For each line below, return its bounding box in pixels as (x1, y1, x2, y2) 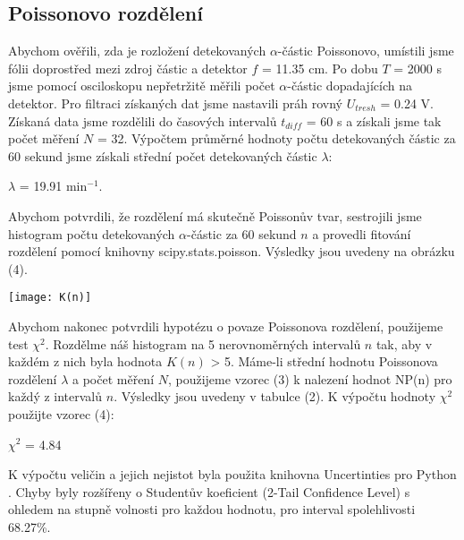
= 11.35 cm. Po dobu (262, 58, 378, 77)
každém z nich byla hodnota (8, 352, 163, 371)
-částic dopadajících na (287, 76, 412, 95)
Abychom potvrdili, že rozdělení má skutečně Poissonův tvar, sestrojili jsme (8, 206, 422, 225)
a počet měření (72, 369, 155, 388)
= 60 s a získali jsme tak (306, 111, 442, 130)
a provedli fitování (312, 224, 411, 243)
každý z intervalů (8, 387, 103, 406)
